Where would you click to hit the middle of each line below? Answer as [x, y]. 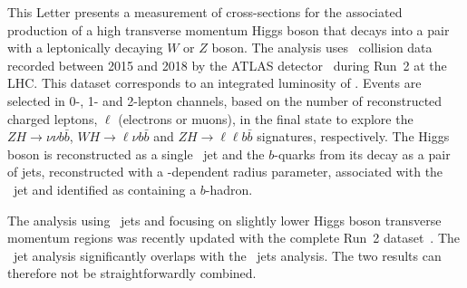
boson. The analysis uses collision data [322, 48]
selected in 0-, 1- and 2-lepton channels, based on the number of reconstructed [225, 100]
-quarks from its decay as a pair [362, 154]
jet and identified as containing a [105, 189]
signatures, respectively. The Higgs [353, 136]
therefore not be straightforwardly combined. [132, 273]
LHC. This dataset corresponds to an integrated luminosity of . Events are [214, 83]
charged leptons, [53, 118]
